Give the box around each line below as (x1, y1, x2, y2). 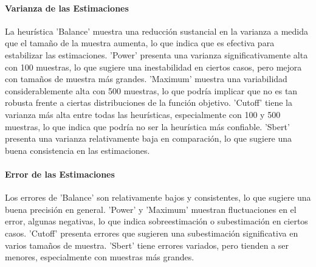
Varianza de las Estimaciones (5, 1, 129, 14)
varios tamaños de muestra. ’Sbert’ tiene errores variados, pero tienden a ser (5, 238, 289, 251)
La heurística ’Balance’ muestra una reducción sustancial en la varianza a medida (5, 24, 308, 37)
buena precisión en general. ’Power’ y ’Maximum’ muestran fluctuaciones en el (5, 203, 297, 215)
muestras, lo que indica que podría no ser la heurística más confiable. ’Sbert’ (5, 120, 290, 133)
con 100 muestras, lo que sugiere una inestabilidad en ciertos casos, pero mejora (5, 60, 302, 73)
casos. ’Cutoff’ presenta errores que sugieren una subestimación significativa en (5, 226, 298, 239)
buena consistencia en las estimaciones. (5, 144, 150, 156)
